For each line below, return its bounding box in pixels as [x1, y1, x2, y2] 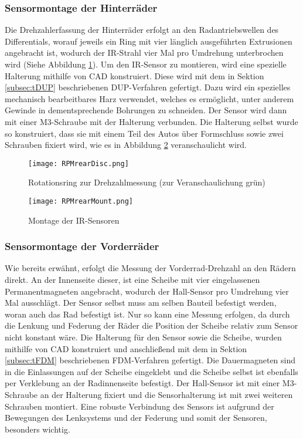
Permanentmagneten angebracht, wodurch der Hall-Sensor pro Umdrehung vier [5, 285, 289, 297]
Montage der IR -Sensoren [28, 214, 120, 226]
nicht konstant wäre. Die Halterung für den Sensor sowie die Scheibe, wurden [5, 331, 282, 343]
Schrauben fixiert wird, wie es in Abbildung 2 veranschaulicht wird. [5, 139, 247, 151]
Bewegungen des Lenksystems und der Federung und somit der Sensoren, [5, 411, 267, 424]
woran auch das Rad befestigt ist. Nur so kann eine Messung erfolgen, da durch [5, 308, 290, 320]
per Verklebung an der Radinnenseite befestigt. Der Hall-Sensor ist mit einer [5, 377, 280, 389]
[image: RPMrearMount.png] [28, 197, 133, 205]
